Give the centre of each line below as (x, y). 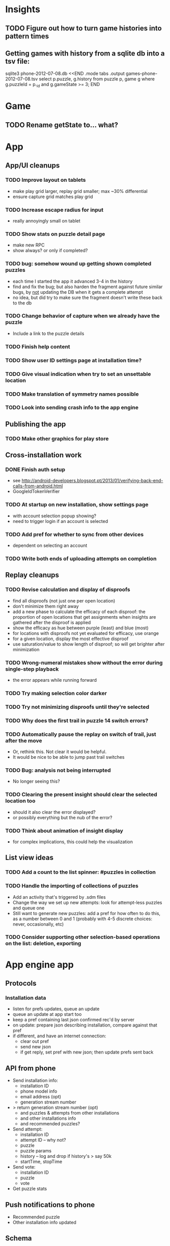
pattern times (27, 36)
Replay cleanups (32, 575)
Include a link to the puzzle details (48, 333)
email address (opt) (41, 1097)
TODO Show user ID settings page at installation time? (74, 360)
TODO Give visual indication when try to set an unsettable (78, 374)
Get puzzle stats (30, 1189)
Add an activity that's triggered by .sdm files (59, 897)
